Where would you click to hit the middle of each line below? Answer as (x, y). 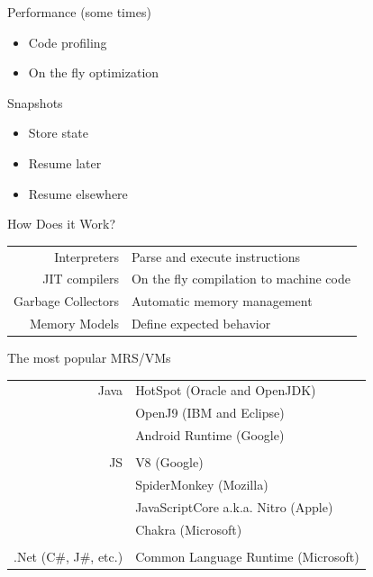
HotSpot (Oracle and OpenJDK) (226, 390)
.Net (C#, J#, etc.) (68, 556)
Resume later (65, 162)
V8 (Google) (169, 462)
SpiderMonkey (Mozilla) (202, 485)
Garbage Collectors (66, 301)
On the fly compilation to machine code (241, 279)
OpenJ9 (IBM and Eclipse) (210, 413)
